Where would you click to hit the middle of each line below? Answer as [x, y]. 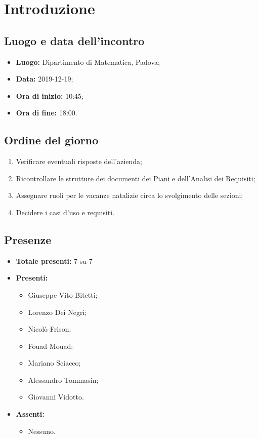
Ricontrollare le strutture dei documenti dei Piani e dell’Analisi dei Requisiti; [136, 178]
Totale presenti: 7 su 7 [54, 261]
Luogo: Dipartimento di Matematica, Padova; [88, 62]
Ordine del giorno [51, 140]
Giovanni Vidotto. [56, 397]
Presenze [28, 239]
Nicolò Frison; [50, 329]
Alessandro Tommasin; [63, 380]
